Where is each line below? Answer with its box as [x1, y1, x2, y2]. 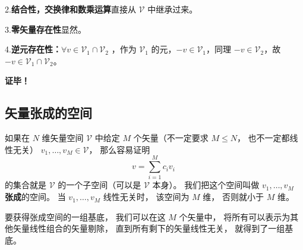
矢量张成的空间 [5, 104, 92, 122]
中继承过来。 [147, 3, 198, 15]
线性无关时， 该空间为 [103, 190, 190, 203]
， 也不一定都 [236, 132, 290, 144]
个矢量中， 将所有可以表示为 [179, 210, 291, 223]
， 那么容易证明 [89, 143, 150, 155]
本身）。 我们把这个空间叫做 [152, 179, 260, 191]
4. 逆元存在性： [5, 43, 61, 55]
